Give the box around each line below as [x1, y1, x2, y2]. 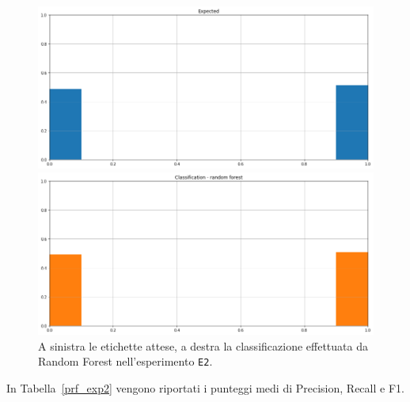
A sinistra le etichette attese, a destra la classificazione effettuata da [38, 337, 368, 354]
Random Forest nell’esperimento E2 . [38, 353, 213, 370]
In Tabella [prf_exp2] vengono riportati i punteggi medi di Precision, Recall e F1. [6, 379, 404, 396]
